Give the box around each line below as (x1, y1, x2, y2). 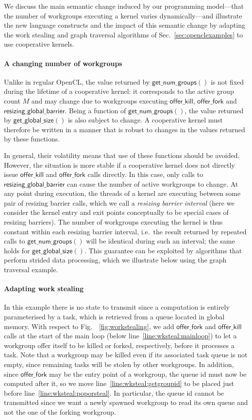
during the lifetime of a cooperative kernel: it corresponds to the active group (4, 86, 234, 96)
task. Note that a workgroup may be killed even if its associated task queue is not (4, 350, 248, 360)
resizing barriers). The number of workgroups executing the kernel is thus (4, 217, 223, 227)
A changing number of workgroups (4, 58, 122, 68)
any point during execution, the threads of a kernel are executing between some (4, 188, 241, 198)
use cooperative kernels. (4, 39, 74, 49)
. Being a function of (65, 105, 126, 115)
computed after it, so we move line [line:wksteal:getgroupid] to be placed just (4, 378, 234, 388)
